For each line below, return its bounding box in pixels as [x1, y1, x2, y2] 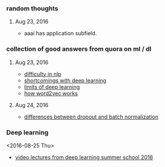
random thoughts [6, 4, 59, 13]
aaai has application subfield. [24, 30, 97, 37]
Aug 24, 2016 [15, 101, 48, 108]
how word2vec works [24, 90, 79, 97]
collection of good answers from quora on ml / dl [6, 45, 152, 53]
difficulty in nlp [24, 70, 62, 77]
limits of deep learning [24, 83, 80, 90]
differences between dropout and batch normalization [24, 113, 159, 120]
